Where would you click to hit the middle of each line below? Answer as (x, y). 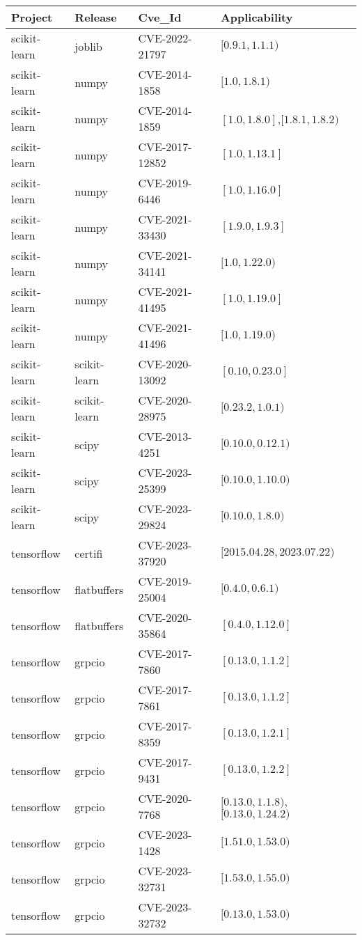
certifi (89, 553)
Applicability (257, 17)
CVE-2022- (165, 38)
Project (32, 17)
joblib (88, 46)
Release (96, 17)
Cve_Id (160, 17)
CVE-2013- (165, 436)
